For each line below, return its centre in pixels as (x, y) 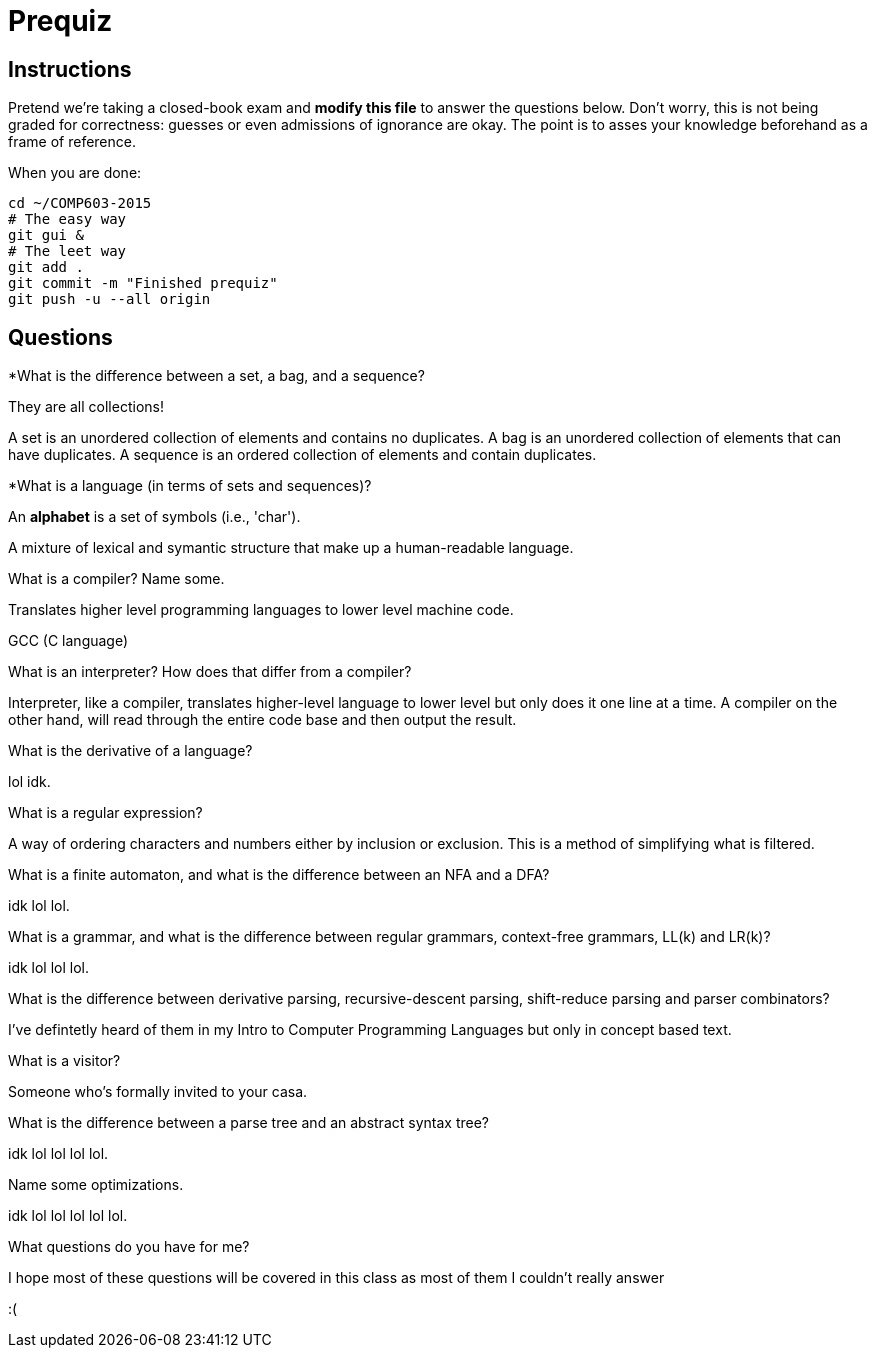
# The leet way (67, 251)
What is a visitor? (64, 1061)
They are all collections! (86, 407)
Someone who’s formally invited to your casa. (158, 1092)
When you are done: (75, 173)
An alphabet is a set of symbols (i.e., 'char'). (154, 517)
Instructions (70, 69)
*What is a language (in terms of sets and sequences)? (190, 486)
